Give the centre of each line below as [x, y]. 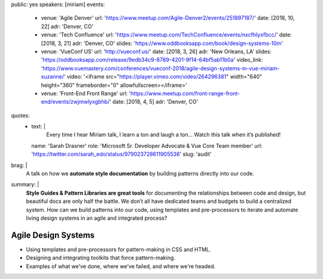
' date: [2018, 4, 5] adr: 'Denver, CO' [154, 102]
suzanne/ [53, 77]
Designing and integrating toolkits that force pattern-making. [101, 258]
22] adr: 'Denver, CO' [67, 26]
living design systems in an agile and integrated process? [97, 218]
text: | [39, 126]
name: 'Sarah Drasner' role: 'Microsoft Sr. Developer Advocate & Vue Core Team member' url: [147, 145]
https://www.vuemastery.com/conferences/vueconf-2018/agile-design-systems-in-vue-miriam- [161, 68]
